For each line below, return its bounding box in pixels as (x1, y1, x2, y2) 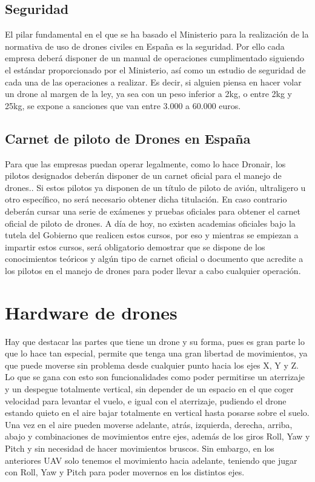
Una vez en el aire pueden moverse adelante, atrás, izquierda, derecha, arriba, (5, 418, 293, 430)
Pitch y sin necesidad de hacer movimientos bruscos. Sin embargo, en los (5, 441, 274, 454)
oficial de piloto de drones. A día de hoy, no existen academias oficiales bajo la (5, 216, 296, 229)
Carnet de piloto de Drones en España (5, 129, 251, 147)
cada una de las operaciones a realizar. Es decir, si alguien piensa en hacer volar (5, 75, 302, 88)
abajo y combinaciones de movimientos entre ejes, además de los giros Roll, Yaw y (5, 430, 310, 443)
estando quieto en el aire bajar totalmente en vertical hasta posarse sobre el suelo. (5, 406, 310, 419)
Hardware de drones (5, 300, 177, 324)
